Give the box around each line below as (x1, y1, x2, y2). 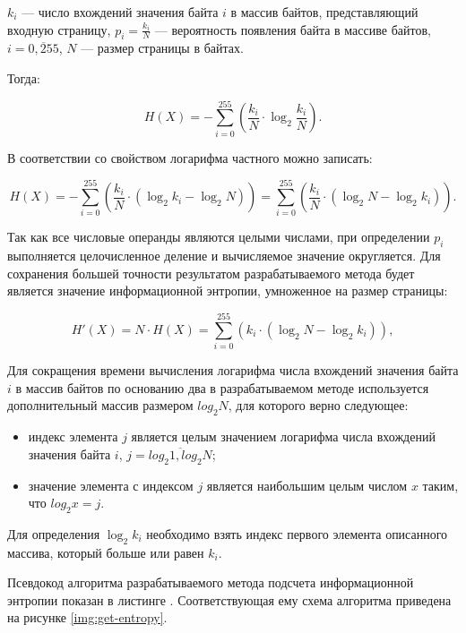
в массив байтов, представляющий (230, 3, 419, 21)
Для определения (7, 524, 100, 543)
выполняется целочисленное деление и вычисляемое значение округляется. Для (7, 246, 441, 265)
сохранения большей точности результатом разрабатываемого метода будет (7, 263, 415, 282)
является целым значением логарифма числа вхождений (131, 427, 436, 446)
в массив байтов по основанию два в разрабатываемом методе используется (15, 378, 429, 397)
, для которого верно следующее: (228, 396, 409, 415)
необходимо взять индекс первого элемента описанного (146, 524, 448, 543)
